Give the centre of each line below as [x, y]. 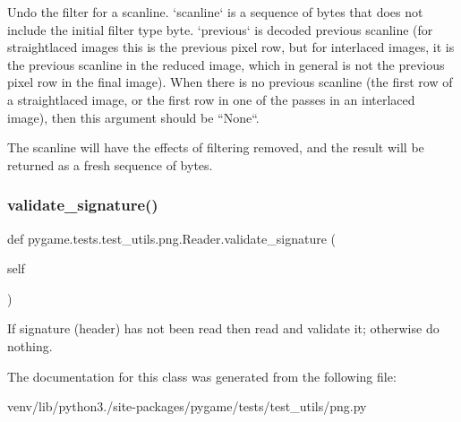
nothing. [30, 345]
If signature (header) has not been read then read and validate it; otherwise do [223, 328]
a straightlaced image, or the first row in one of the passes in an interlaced [211, 99]
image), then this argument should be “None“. [133, 117]
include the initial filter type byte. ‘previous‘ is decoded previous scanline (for [220, 29]
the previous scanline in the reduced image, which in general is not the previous [226, 64]
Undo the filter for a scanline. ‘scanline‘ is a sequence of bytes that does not [215, 12]
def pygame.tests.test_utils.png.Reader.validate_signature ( [172, 238]
